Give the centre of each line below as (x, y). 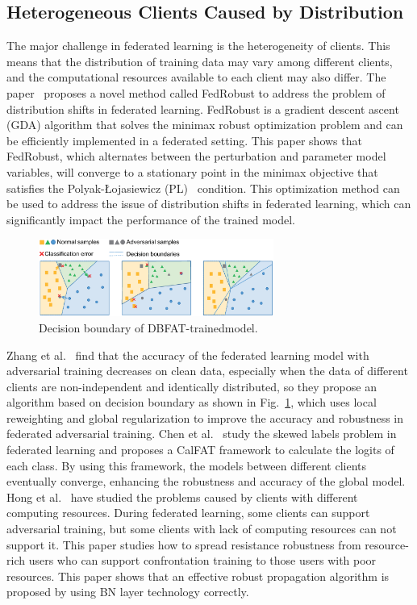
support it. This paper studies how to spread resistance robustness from (184, 544)
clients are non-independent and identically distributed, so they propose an (192, 386)
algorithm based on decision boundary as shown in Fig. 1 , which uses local (192, 402)
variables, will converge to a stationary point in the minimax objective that (192, 171)
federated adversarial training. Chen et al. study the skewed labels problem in (202, 434)
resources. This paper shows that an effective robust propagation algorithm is (198, 576)
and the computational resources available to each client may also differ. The (196, 77)
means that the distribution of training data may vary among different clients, (200, 61)
